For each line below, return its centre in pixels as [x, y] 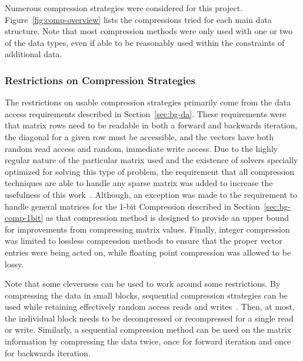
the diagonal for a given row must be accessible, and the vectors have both [139, 136]
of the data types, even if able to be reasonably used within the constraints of [145, 42]
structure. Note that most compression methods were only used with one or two [149, 31]
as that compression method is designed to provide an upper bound [168, 218]
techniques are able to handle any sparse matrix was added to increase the [139, 183]
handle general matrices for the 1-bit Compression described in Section [132, 206]
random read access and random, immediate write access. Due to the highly [141, 148]
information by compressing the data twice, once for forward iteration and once [148, 341]
